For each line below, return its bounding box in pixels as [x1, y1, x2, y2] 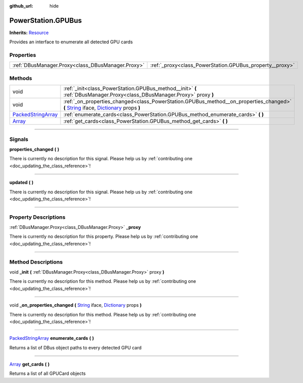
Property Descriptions [9, 214, 66, 221]
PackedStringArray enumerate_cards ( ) [9, 335, 94, 341]
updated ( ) [9, 180, 34, 186]
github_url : [9, 3, 33, 9]
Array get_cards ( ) [9, 361, 50, 367]
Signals [9, 135, 28, 142]
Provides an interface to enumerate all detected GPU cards [9, 39, 133, 45]
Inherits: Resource [9, 30, 49, 36]
